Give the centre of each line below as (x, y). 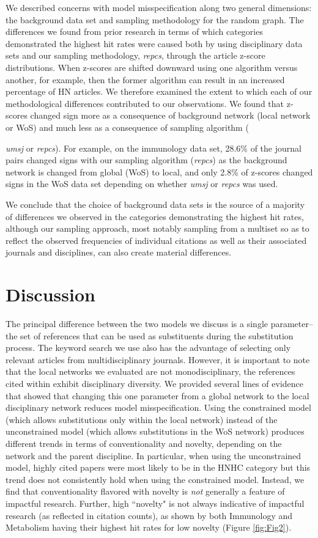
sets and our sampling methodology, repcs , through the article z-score (135, 55)
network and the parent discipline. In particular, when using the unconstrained (153, 455)
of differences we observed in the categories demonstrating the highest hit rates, (155, 216)
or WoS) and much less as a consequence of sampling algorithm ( (127, 127)
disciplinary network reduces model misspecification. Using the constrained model (158, 407)
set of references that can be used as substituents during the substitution (157, 335)
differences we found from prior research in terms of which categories (134, 31)
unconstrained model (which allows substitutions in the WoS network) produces (155, 431)
